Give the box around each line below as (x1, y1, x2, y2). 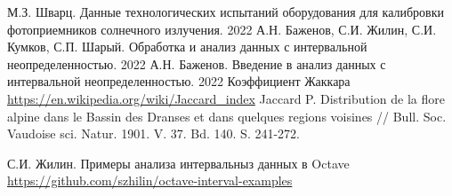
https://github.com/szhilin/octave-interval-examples (7, 171, 293, 190)
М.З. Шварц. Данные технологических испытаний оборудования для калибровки (7, 3, 444, 20)
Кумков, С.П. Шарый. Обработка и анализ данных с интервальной (7, 37, 367, 56)
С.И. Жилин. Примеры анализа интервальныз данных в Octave (7, 153, 350, 172)
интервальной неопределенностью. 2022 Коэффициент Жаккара (7, 72, 351, 90)
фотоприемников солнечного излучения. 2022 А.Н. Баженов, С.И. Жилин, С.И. (7, 20, 437, 38)
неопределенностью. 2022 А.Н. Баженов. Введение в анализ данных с (7, 54, 386, 73)
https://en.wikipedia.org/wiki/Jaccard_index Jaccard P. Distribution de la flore (7, 89, 445, 107)
